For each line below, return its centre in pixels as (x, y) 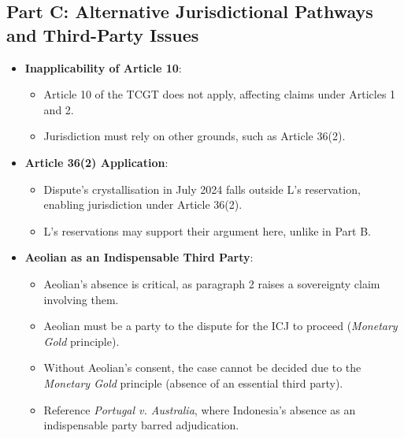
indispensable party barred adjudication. (141, 425)
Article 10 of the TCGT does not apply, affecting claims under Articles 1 (220, 94)
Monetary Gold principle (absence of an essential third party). (193, 382)
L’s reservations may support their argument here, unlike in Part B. (207, 230)
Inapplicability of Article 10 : (103, 67)
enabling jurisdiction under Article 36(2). (143, 204)
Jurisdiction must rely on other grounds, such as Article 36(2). (195, 136)
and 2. (59, 109)
